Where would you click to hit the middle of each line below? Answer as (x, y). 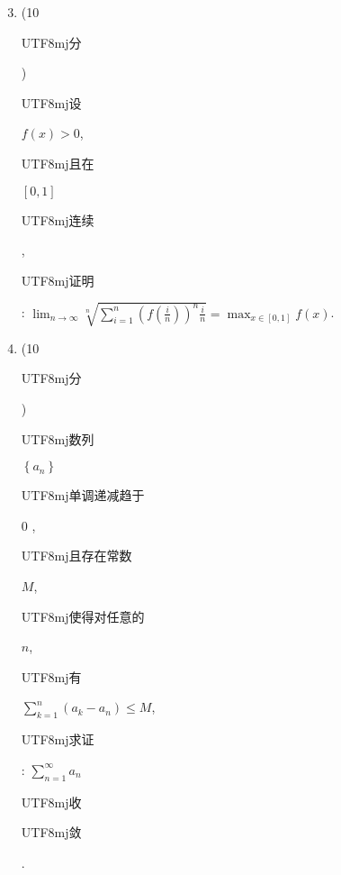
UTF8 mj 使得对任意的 (83, 616)
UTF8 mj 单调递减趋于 (83, 495)
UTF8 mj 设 (51, 102)
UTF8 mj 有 (51, 676)
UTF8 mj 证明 (58, 280)
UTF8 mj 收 (51, 802)
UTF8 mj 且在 (58, 163)
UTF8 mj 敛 (51, 832)
